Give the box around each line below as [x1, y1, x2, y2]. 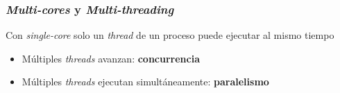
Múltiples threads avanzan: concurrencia [22, 51, 200, 65]
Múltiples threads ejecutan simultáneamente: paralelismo [22, 74, 269, 89]
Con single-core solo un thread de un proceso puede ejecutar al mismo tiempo [6, 28, 334, 42]
